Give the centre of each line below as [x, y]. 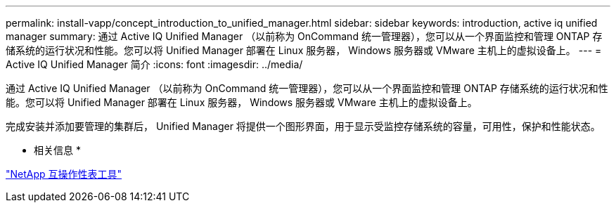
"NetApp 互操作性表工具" [64, 174]
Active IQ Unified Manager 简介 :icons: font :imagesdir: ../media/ [154, 64]
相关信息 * [57, 150]
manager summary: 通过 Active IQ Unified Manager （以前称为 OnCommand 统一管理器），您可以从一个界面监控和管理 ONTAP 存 [304, 36]
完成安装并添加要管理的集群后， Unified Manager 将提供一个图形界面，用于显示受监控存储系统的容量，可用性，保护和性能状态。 [303, 126]
